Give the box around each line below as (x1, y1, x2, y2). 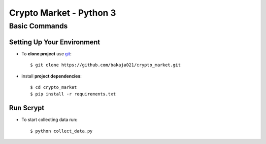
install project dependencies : (21, 73, 82, 79)
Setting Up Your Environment (9, 38, 100, 46)
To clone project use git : (21, 50, 71, 56)
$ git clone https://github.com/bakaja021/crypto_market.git (30, 62, 181, 68)
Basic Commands (9, 22, 68, 30)
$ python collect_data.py (30, 128, 93, 134)
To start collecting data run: (21, 117, 78, 122)
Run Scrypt (9, 104, 44, 112)
